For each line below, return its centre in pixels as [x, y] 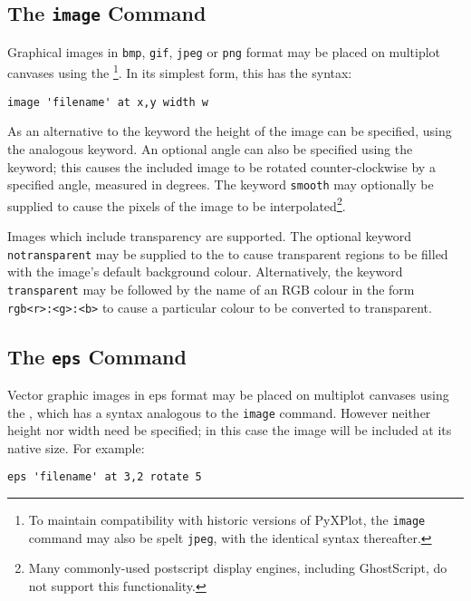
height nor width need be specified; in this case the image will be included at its [230, 430]
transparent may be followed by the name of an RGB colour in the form [211, 289]
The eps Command [97, 356]
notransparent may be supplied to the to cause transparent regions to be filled [228, 253]
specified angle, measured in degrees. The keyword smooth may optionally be [221, 184]
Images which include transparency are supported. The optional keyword [210, 236]
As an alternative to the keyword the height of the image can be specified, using [230, 131]
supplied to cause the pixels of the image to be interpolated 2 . [177, 204]
